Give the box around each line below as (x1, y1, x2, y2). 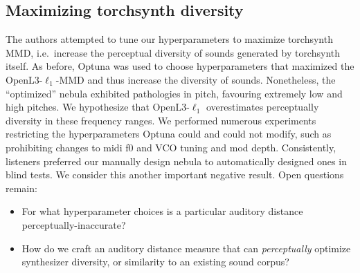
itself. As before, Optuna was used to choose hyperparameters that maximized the (6, 59, 354, 73)
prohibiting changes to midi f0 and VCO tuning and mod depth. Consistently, (6, 140, 336, 154)
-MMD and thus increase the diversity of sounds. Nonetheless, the (55, 72, 336, 86)
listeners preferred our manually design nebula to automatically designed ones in (6, 153, 347, 168)
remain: (6, 180, 37, 195)
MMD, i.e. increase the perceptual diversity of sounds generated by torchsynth (6, 45, 341, 59)
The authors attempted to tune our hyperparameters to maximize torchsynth (6, 32, 333, 46)
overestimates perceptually (206, 100, 319, 114)
